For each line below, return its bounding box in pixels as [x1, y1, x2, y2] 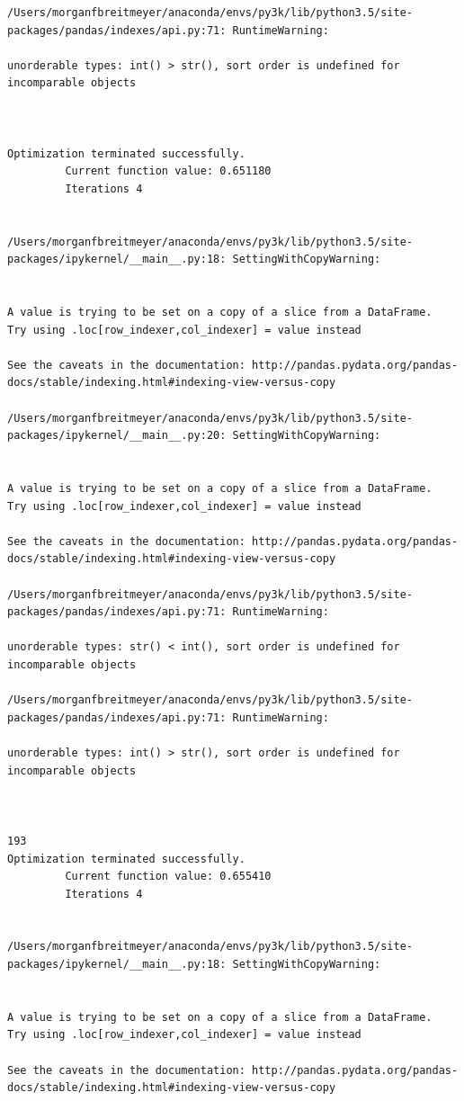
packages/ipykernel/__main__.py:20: [7, 429, 227, 443]
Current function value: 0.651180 [65, 165, 272, 178]
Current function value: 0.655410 [65, 870, 272, 883]
